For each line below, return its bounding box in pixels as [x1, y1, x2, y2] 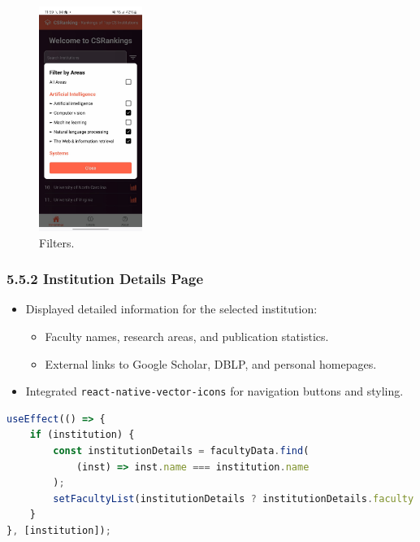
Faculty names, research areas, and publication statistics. [45, 327, 329, 344]
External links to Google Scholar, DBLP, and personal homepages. [45, 355, 377, 372]
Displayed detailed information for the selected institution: [25, 300, 318, 317]
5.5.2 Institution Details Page [6, 269, 204, 289]
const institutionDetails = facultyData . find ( [53, 444, 310, 457]
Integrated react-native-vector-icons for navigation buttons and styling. [25, 382, 404, 400]
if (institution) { [29, 429, 135, 441]
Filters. [39, 234, 75, 251]
